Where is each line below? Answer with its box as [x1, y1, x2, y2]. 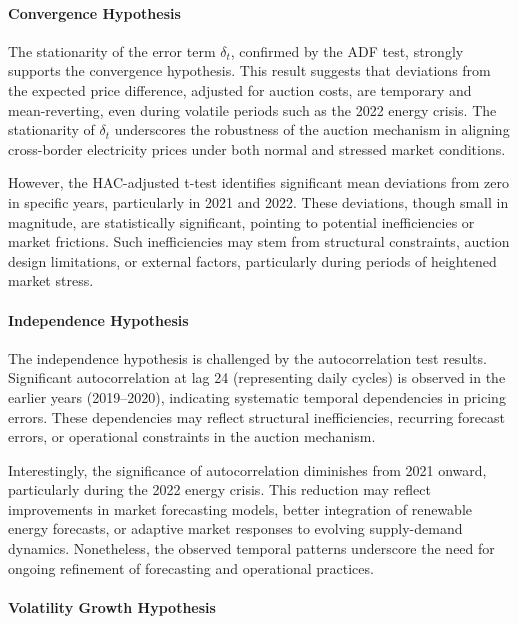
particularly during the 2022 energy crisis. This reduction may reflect [8, 479, 431, 500]
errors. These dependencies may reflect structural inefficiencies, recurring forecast [8, 406, 506, 427]
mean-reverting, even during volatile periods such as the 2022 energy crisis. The [8, 99, 497, 120]
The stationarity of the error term [8, 40, 216, 61]
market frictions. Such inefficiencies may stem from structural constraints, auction [8, 231, 510, 252]
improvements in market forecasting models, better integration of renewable [8, 498, 473, 519]
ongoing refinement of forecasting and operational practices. [8, 557, 374, 578]
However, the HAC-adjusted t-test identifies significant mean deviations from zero [8, 172, 509, 193]
